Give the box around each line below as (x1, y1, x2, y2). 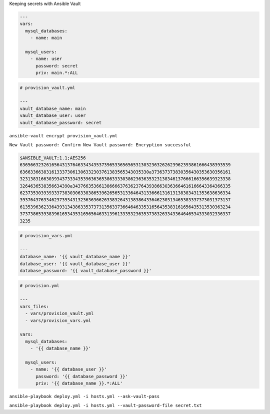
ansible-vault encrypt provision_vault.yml (9, 133, 117, 138)
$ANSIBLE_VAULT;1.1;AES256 (19, 155, 86, 161)
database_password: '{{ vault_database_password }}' (19, 268, 152, 274)
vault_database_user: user (19, 113, 86, 118)
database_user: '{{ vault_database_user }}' (19, 261, 131, 267)
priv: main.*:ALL (35, 70, 78, 76)
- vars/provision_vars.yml (25, 318, 91, 323)
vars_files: (19, 304, 49, 309)
